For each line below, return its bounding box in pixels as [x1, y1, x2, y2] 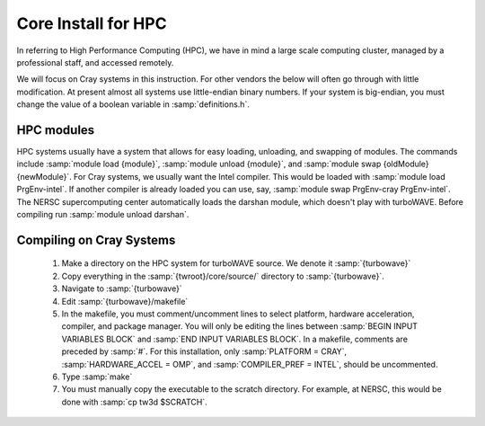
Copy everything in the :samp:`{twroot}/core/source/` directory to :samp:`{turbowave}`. [61, 271, 385, 281]
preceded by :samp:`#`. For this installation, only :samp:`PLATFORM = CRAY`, [61, 346, 348, 357]
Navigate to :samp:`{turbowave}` [61, 283, 183, 294]
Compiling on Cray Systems [16, 232, 176, 247]
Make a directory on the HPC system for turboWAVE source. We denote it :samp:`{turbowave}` [61, 258, 411, 269]
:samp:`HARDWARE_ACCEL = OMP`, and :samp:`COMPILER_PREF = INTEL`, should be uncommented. [61, 359, 438, 369]
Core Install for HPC [16, 13, 167, 33]
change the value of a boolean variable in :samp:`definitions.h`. [16, 99, 251, 110]
